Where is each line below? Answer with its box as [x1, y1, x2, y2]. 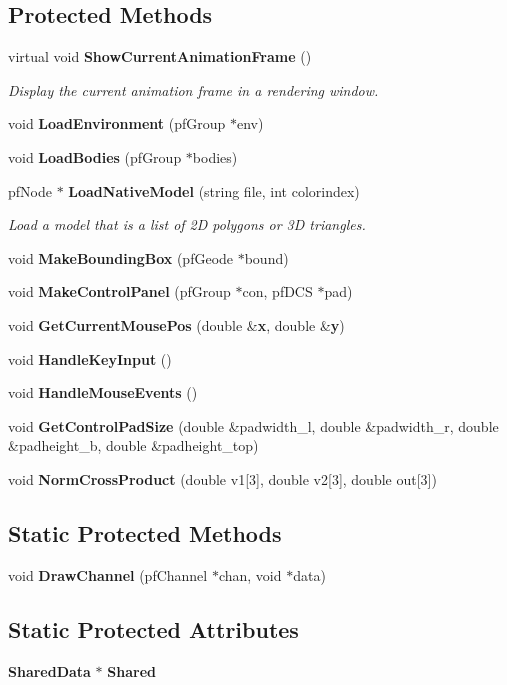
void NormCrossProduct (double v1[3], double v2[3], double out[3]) [8, 468, 437, 489]
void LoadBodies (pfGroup [8, 146, 182, 167]
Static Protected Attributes [8, 613, 299, 644]
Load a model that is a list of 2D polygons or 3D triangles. [8, 214, 366, 235]
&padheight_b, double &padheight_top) [8, 435, 259, 456]
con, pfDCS [242, 281, 313, 302]
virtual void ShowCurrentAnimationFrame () [8, 46, 312, 67]
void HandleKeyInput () [8, 348, 172, 369]
